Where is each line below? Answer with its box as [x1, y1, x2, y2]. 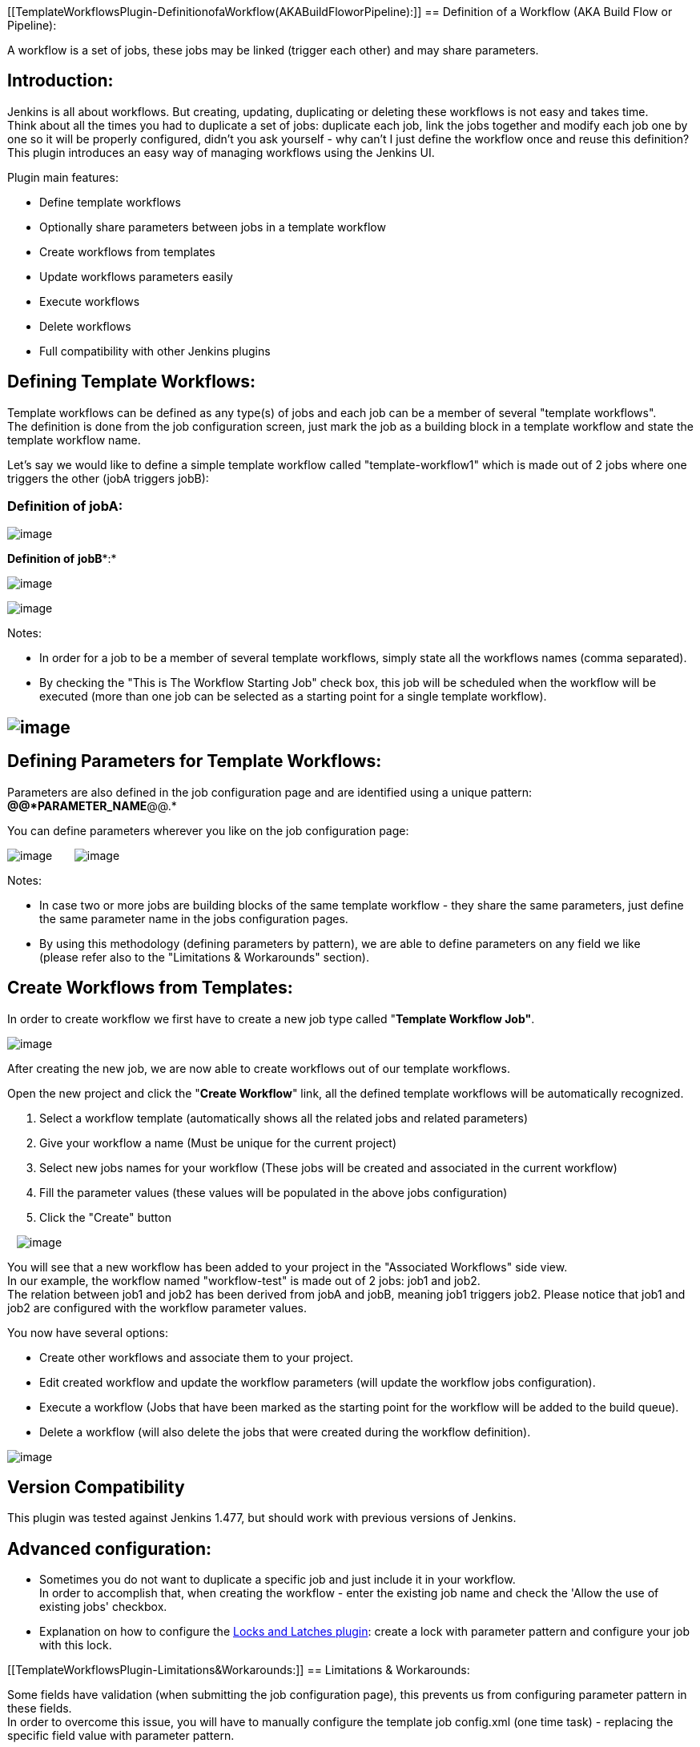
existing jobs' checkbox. [39, 1600, 167, 1614]
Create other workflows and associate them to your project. [39, 1350, 353, 1364]
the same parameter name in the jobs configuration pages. [39, 911, 348, 926]
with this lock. [39, 1638, 112, 1653]
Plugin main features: [7, 170, 119, 184]
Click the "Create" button [39, 1210, 171, 1224]
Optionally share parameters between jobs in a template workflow [39, 219, 386, 234]
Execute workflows [39, 294, 140, 308]
